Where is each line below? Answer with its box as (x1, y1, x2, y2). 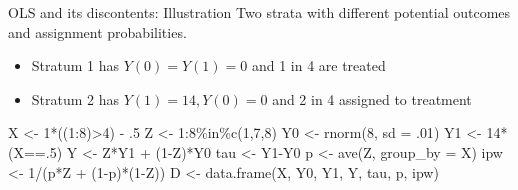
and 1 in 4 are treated (251, 55, 386, 76)
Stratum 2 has (31, 88, 120, 109)
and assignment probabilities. (8, 21, 187, 42)
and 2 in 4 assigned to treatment (272, 88, 472, 109)
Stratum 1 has (31, 55, 120, 76)
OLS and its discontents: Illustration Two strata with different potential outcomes (8, 2, 511, 22)
